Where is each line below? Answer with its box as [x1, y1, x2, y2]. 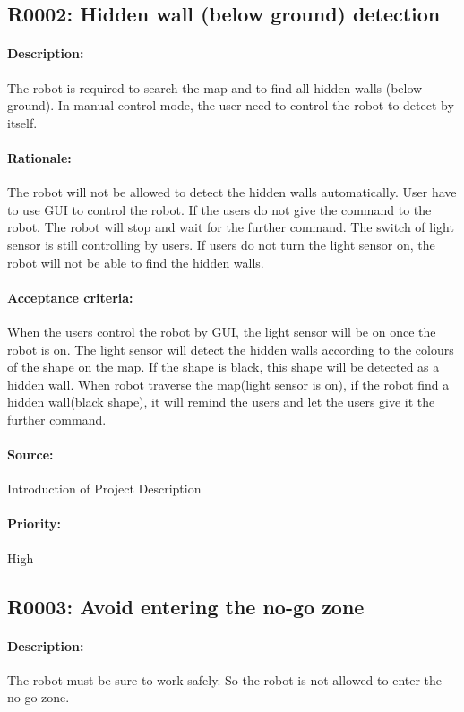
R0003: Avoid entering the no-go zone [7, 592, 365, 620]
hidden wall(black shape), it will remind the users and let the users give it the [7, 392, 435, 411]
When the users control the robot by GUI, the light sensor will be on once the [7, 322, 436, 340]
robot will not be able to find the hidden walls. [7, 253, 264, 271]
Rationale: [7, 148, 72, 167]
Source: [7, 445, 54, 464]
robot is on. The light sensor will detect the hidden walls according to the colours [7, 339, 454, 358]
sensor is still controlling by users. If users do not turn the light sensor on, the [7, 235, 435, 253]
